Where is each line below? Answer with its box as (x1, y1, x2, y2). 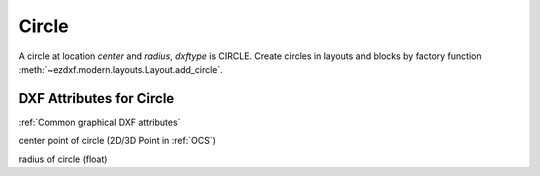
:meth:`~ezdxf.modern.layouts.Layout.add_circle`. (18, 63, 224, 75)
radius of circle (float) (18, 153, 108, 165)
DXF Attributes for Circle (18, 90, 175, 107)
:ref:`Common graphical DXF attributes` (18, 116, 181, 128)
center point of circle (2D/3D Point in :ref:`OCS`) (18, 135, 217, 147)
